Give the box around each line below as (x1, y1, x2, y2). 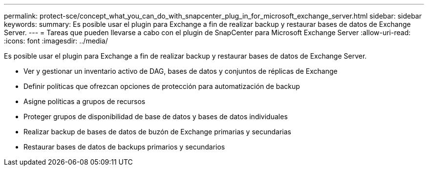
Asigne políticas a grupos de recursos (23, 97, 146, 106)
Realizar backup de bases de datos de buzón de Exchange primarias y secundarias (23, 127, 292, 136)
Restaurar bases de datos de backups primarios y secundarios (23, 143, 225, 151)
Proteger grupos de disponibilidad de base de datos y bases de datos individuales (23, 112, 288, 121)
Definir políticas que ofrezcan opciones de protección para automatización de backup (23, 82, 300, 90)
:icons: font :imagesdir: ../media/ (4, 37, 108, 45)
